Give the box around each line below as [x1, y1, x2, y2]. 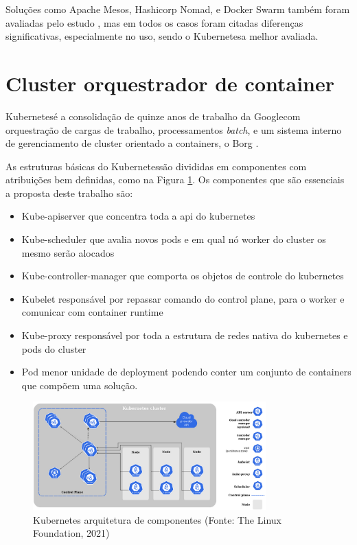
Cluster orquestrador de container [5, 69, 335, 97]
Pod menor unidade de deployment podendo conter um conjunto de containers [21, 364, 352, 379]
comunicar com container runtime [21, 305, 163, 319]
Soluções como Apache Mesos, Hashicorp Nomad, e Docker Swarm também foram [5, 2, 350, 16]
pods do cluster [21, 341, 87, 356]
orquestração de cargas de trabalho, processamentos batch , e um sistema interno [5, 122, 342, 137]
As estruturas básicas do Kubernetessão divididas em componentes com [5, 159, 307, 173]
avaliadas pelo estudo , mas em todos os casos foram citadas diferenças [5, 15, 303, 30]
